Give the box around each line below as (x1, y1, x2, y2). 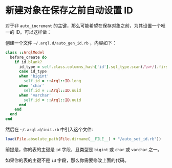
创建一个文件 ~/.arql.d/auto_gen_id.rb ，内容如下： (5, 39, 117, 46)
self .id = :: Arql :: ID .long (24, 79, 81, 84)
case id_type (18, 69, 47, 74)
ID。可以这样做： (15, 29, 52, 35)
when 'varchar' (18, 92, 52, 98)
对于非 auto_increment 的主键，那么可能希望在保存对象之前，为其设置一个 (5, 22, 161, 29)
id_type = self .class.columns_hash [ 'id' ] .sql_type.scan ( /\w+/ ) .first (18, 64, 170, 69)
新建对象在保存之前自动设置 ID (5, 5, 133, 16)
